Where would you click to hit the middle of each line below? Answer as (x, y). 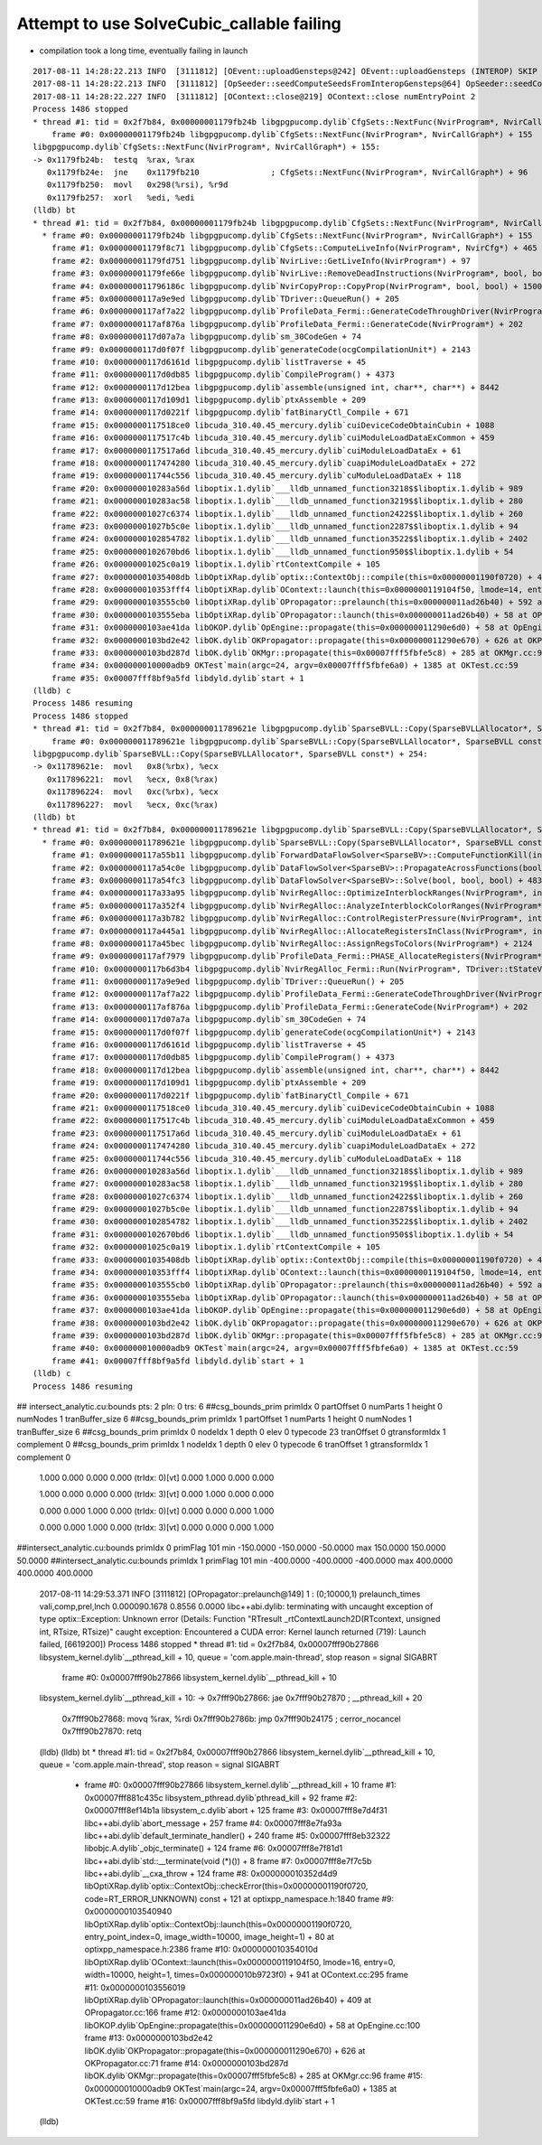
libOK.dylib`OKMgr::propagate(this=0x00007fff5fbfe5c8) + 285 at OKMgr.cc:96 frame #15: (254, 2076)
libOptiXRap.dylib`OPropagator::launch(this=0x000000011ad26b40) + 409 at (228, 2000)
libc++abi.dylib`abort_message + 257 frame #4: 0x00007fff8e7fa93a (213, 1823)
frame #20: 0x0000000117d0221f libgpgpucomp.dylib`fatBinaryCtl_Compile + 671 (230, 1095)
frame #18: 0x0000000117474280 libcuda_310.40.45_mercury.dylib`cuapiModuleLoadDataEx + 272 (263, 464)
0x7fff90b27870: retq (102, 1731)
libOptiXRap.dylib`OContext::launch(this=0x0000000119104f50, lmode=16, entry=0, (240, 1962)
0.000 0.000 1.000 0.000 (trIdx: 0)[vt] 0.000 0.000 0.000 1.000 (157, 1511)
